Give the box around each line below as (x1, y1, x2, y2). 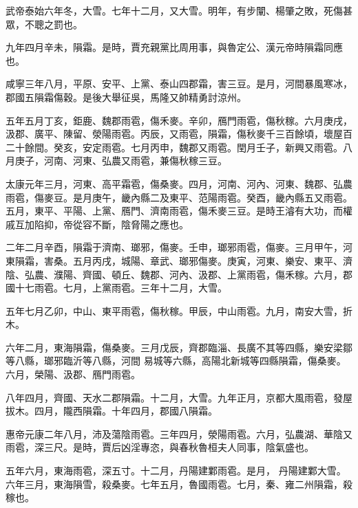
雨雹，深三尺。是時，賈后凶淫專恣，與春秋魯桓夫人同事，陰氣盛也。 (6, 440, 314, 454)
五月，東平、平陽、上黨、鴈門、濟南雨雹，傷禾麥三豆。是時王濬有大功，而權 (6, 203, 352, 218)
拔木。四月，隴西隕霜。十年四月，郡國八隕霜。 (6, 404, 218, 418)
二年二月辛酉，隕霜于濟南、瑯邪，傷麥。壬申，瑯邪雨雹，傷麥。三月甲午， (6, 240, 343, 254)
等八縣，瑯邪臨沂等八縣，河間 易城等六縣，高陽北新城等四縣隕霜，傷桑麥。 (6, 353, 346, 368)
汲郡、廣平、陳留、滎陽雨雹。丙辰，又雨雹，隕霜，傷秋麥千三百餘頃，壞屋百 (6, 126, 352, 141)
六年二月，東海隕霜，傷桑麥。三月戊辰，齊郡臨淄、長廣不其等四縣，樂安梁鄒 (6, 340, 352, 354)
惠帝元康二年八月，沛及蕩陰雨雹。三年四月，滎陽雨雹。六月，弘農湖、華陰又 (6, 426, 352, 441)
